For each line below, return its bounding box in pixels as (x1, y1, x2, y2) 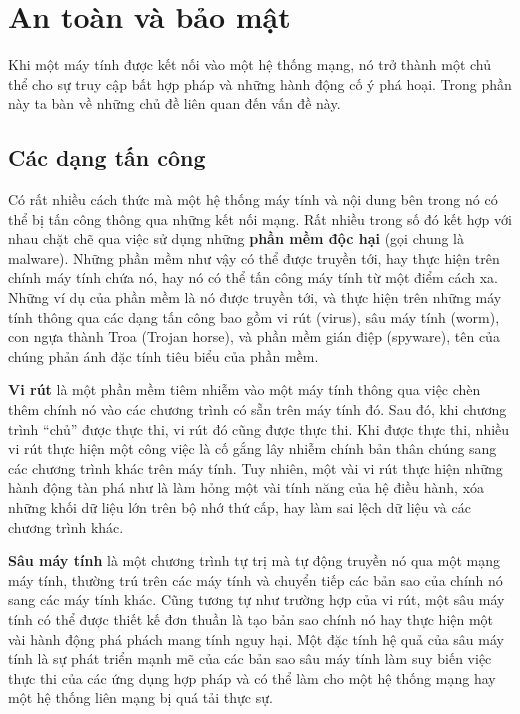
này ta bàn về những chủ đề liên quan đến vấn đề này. (8, 93, 341, 114)
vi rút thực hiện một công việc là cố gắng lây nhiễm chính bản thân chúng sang (8, 438, 497, 459)
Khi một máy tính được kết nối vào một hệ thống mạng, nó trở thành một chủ (8, 54, 492, 75)
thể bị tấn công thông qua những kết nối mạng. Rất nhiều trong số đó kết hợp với (8, 208, 512, 229)
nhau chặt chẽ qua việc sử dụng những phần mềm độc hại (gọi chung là (8, 228, 465, 249)
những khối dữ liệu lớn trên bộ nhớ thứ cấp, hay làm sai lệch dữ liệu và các (8, 497, 471, 518)
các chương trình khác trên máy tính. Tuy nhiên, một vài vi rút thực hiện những (8, 457, 503, 478)
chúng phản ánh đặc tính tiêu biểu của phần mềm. (8, 345, 319, 366)
